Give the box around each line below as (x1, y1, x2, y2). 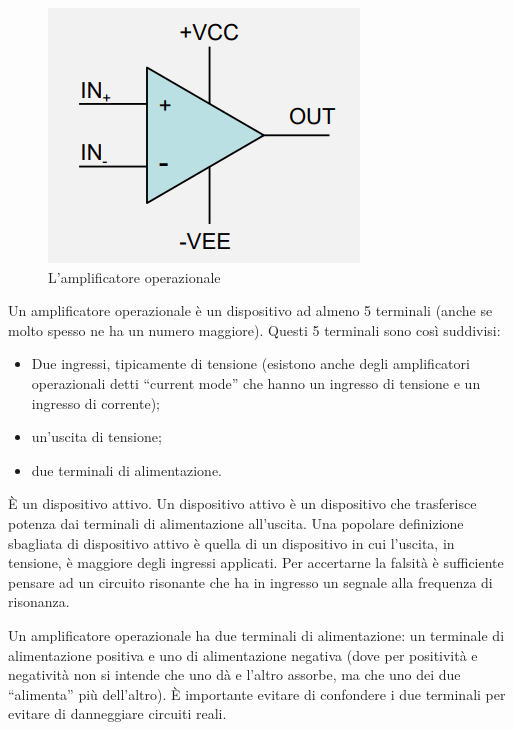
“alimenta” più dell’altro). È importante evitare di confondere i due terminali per (8, 683, 506, 704)
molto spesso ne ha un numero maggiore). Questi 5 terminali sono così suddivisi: (8, 319, 501, 340)
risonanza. (8, 591, 70, 612)
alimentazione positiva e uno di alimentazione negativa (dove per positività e (8, 644, 478, 665)
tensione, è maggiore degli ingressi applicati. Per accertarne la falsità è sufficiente (8, 552, 504, 573)
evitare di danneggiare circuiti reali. (8, 703, 227, 724)
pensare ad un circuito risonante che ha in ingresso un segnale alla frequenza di (8, 571, 493, 592)
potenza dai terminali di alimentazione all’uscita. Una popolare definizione (8, 512, 464, 533)
